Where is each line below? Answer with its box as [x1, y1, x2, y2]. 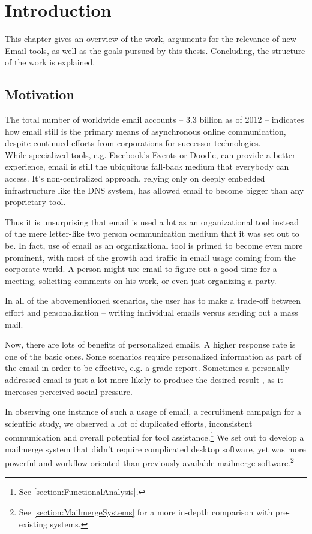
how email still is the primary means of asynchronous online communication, [5, 125, 286, 137]
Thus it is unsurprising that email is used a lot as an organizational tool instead [5, 215, 299, 228]
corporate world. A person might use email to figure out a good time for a [5, 263, 277, 275]
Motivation [5, 85, 74, 104]
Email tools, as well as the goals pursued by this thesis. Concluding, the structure [5, 44, 305, 56]
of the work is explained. [5, 56, 95, 68]
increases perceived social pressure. [5, 385, 133, 397]
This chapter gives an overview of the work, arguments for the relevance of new [5, 32, 296, 45]
